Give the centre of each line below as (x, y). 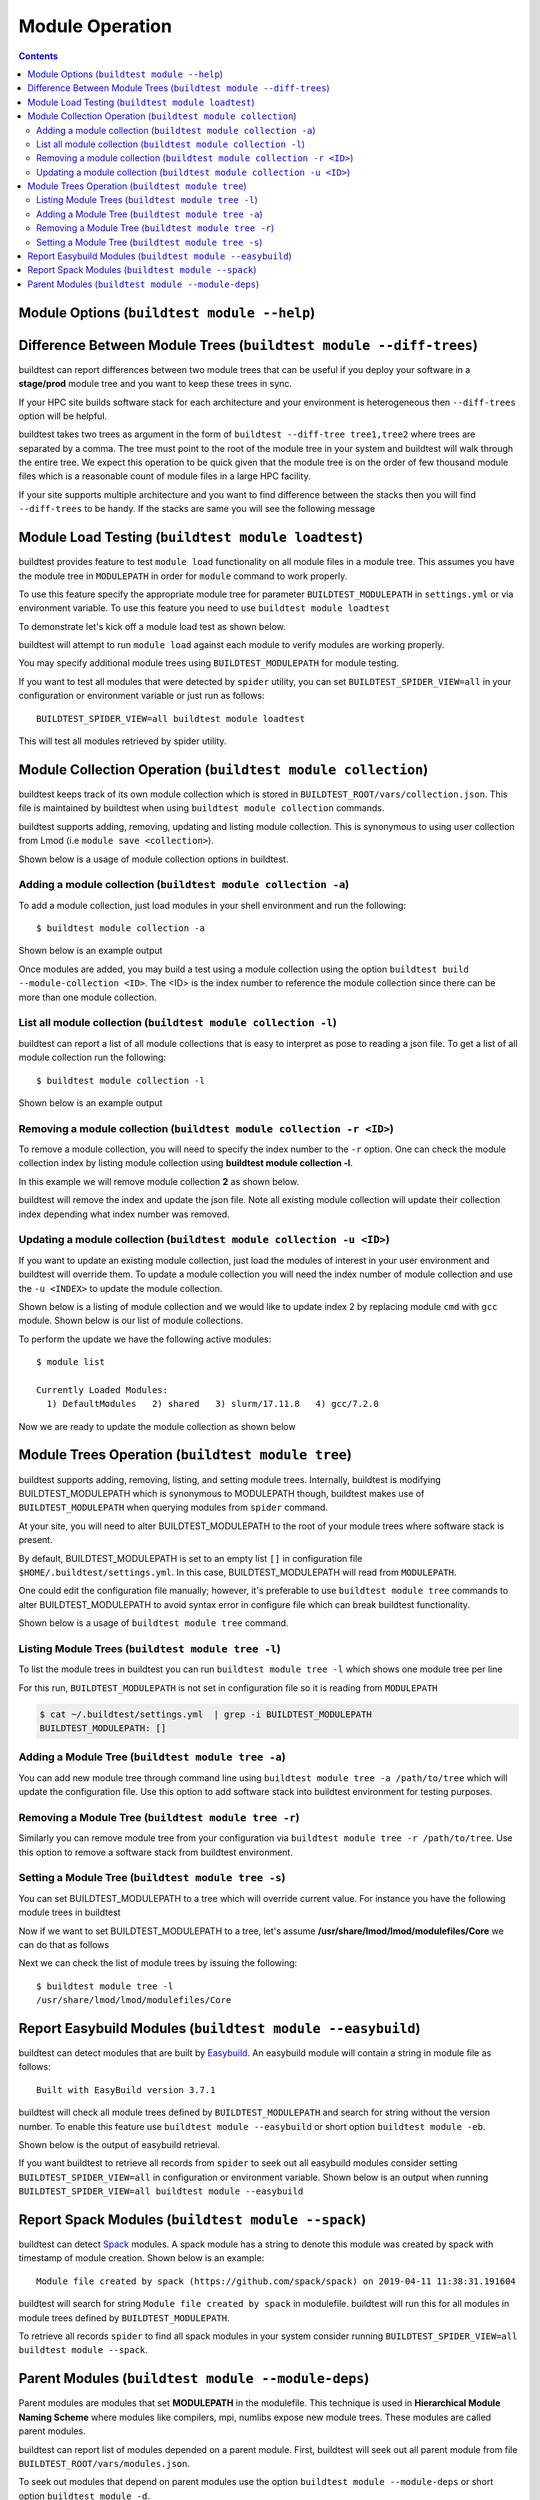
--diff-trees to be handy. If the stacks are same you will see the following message (197, 509)
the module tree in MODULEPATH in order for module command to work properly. (183, 576)
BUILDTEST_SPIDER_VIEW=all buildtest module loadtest (170, 718)
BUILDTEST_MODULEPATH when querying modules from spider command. (173, 1507)
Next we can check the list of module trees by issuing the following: (158, 1963)
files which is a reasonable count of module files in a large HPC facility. (164, 476)
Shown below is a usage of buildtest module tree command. (153, 1623)
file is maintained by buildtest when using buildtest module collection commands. (201, 808)
